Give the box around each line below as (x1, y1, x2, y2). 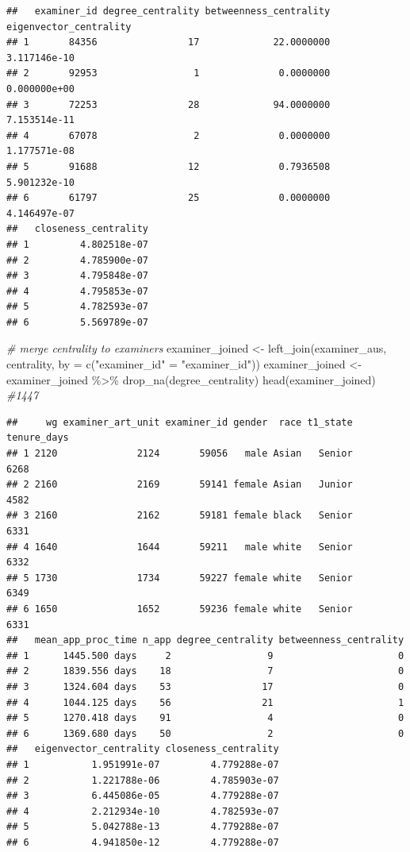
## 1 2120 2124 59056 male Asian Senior (6, 448, 353, 460)
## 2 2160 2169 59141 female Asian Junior (6, 479, 353, 491)
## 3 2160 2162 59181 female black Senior (6, 510, 353, 522)
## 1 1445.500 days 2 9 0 (6, 650, 404, 661)
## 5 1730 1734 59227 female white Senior (6, 572, 353, 584)
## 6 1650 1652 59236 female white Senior (6, 603, 353, 615)
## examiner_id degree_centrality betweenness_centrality (6, 6, 331, 17)
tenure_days (6, 432, 69, 444)
